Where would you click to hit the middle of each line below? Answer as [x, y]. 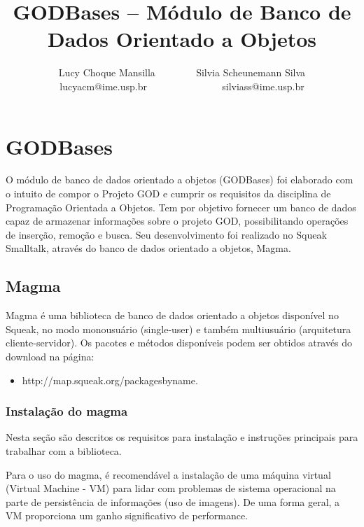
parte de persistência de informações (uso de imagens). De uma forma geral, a [173, 501]
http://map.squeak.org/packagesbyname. [110, 380]
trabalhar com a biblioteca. [64, 450]
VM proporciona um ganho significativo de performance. [127, 515]
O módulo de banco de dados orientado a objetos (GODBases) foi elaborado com [180, 180]
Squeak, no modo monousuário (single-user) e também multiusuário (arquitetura [178, 329]
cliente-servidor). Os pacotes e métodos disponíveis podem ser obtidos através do [179, 343]
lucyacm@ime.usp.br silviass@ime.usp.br [182, 86]
